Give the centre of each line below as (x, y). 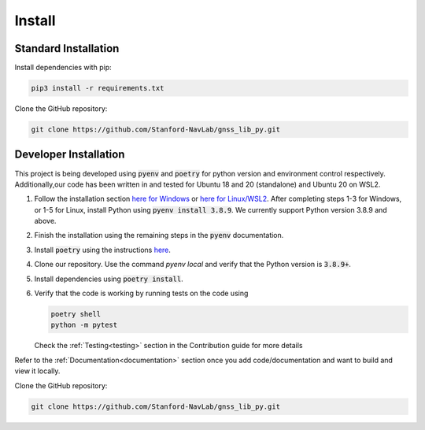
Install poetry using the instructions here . (102, 250)
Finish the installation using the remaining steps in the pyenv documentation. (159, 235)
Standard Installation (67, 48)
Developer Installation (70, 155)
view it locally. (37, 371)
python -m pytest (84, 325)
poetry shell (76, 314)
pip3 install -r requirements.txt (98, 88)
